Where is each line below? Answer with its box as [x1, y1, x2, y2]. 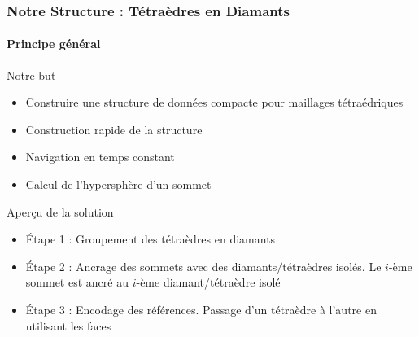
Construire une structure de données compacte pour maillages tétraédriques [25, 94, 404, 111]
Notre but [7, 66, 56, 83]
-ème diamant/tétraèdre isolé [136, 274, 281, 291]
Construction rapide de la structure [25, 120, 203, 138]
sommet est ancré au [25, 274, 129, 291]
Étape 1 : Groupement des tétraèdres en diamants [25, 230, 276, 247]
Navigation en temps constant [25, 148, 175, 165]
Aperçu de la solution [7, 203, 114, 220]
